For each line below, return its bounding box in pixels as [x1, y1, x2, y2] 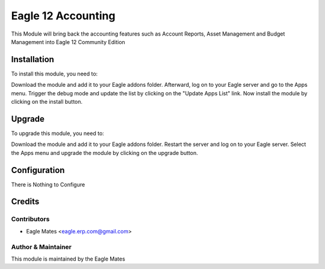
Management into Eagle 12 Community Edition [11, 38, 126, 45]
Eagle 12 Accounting [11, 9, 116, 22]
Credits [11, 197, 40, 207]
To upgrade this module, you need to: [11, 130, 105, 137]
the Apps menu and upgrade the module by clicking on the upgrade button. [11, 149, 198, 156]
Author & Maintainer [11, 242, 72, 251]
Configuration [11, 165, 65, 175]
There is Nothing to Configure [11, 181, 85, 188]
